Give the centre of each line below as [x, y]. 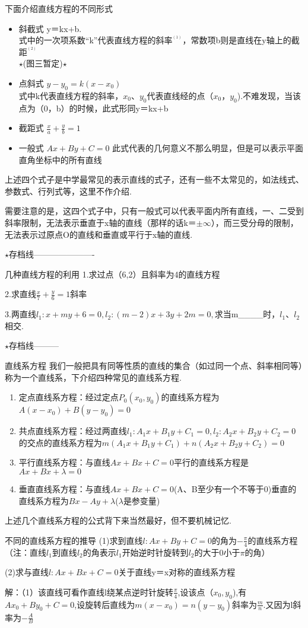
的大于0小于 [217, 552]
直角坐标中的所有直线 [60, 159]
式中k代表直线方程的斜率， [71, 95]
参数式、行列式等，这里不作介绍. [68, 191]
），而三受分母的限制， [255, 222]
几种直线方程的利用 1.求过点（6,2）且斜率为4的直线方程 [112, 274]
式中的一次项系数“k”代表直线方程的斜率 [96, 40]
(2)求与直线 [27, 572]
